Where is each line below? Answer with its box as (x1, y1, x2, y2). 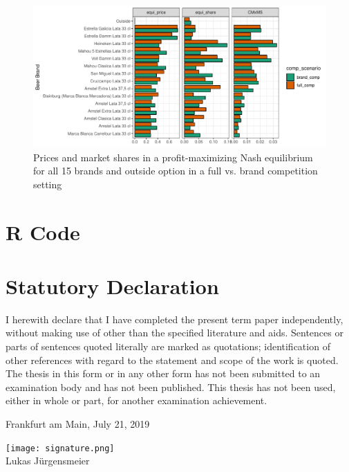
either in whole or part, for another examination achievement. (6, 393, 267, 408)
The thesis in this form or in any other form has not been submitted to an (6, 366, 321, 381)
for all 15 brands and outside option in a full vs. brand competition (33, 163, 318, 178)
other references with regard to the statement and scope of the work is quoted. (6, 352, 339, 367)
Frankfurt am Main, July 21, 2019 (6, 416, 150, 430)
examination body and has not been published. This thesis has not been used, (6, 379, 336, 394)
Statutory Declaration (6, 271, 219, 300)
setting (33, 176, 62, 191)
